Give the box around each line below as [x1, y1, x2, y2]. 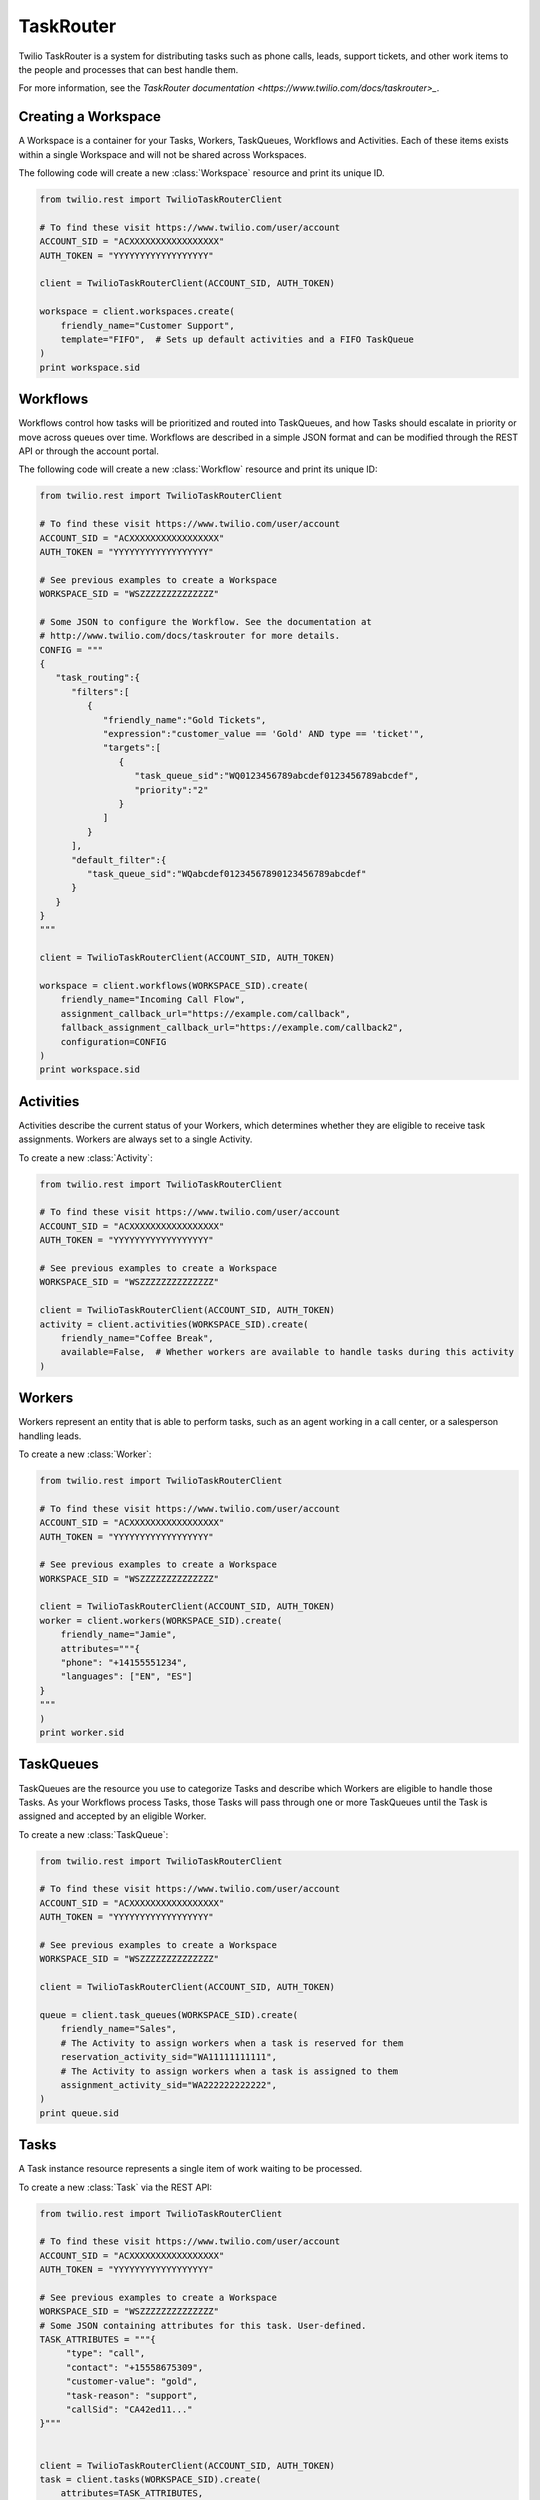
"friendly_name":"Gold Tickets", [102, 714, 267, 725]
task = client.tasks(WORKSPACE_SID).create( [39, 2473, 262, 2485]
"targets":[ [102, 742, 162, 754]
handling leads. [18, 1430, 82, 1442]
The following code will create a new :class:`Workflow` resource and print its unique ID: [18, 463, 378, 475]
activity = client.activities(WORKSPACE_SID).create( [39, 1318, 309, 1330]
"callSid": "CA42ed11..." [65, 2404, 194, 2415]
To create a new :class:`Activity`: [18, 1151, 154, 1164]
